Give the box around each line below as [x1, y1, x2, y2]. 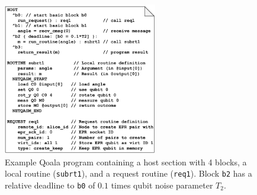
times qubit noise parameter [111, 179, 213, 191]
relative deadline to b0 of [5, 179, 95, 191]
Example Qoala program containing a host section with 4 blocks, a [5, 155, 247, 168]
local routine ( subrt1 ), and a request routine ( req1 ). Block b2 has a [5, 167, 252, 180]
